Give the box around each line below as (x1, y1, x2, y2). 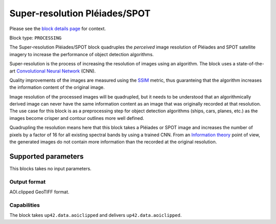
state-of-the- (236, 61, 264, 67)
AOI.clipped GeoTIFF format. (9, 189, 70, 195)
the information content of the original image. (9, 84, 105, 90)
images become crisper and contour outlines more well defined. (9, 115, 144, 121)
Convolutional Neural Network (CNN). (16, 68, 96, 74)
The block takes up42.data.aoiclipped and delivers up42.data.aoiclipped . (9, 212, 182, 218)
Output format (9, 178, 46, 185)
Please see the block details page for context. (9, 26, 106, 32)
